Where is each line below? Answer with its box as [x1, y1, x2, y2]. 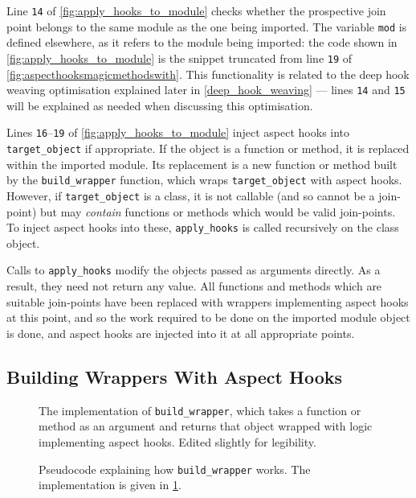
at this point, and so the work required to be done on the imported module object [6, 309, 410, 326]
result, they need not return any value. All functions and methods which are [6, 278, 382, 294]
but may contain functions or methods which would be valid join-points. [40, 203, 396, 220]
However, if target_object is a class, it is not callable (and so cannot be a [6, 187, 375, 204]
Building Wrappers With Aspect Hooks [6, 364, 343, 389]
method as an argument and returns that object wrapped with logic [39, 418, 373, 434]
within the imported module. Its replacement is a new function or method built [6, 155, 398, 172]
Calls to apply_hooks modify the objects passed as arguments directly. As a [6, 261, 381, 278]
